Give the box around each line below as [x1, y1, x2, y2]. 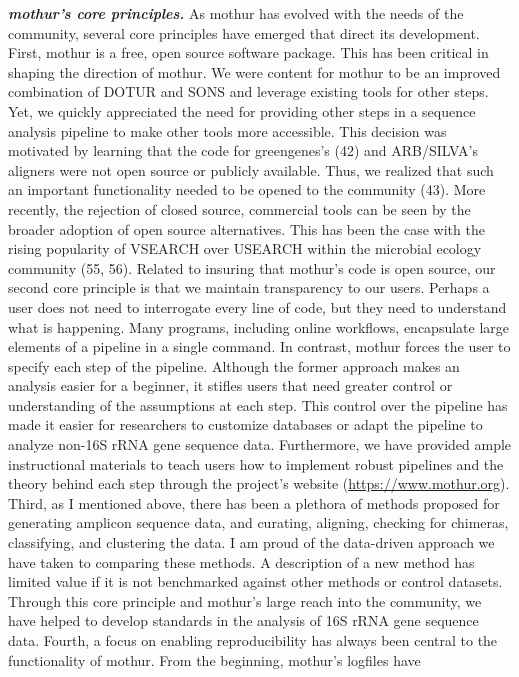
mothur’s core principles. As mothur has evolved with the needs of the [8, 3, 464, 23]
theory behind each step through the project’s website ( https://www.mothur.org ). [8, 473, 510, 494]
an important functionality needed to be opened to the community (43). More [8, 179, 486, 200]
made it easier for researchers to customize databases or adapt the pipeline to [8, 414, 483, 435]
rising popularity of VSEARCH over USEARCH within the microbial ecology [8, 238, 482, 259]
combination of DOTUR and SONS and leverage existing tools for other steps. [8, 81, 489, 102]
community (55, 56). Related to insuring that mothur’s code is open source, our [8, 257, 496, 278]
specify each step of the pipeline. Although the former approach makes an [8, 355, 460, 376]
